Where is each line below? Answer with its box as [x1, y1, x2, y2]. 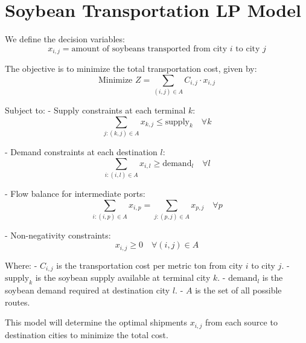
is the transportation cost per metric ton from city [56, 258, 243, 271]
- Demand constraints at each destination [5, 146, 158, 158]
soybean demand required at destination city [5, 284, 170, 297]
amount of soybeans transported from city [71, 44, 228, 53]
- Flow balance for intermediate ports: [5, 187, 145, 199]
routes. [5, 295, 30, 308]
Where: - [5, 258, 37, 271]
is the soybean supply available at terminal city [35, 271, 211, 284]
